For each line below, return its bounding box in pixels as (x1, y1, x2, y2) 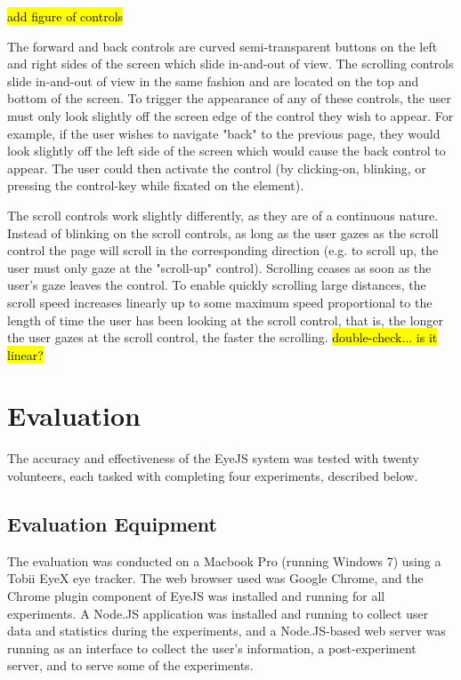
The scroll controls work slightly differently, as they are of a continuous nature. (7, 205, 439, 224)
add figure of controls (7, 7, 124, 25)
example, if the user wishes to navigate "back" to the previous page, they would (7, 124, 441, 142)
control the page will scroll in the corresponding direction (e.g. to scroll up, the (7, 241, 439, 260)
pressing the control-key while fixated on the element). (7, 176, 304, 195)
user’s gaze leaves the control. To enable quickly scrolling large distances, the (7, 276, 426, 294)
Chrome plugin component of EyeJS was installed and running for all (7, 586, 385, 604)
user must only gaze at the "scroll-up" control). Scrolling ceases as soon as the (7, 258, 432, 276)
